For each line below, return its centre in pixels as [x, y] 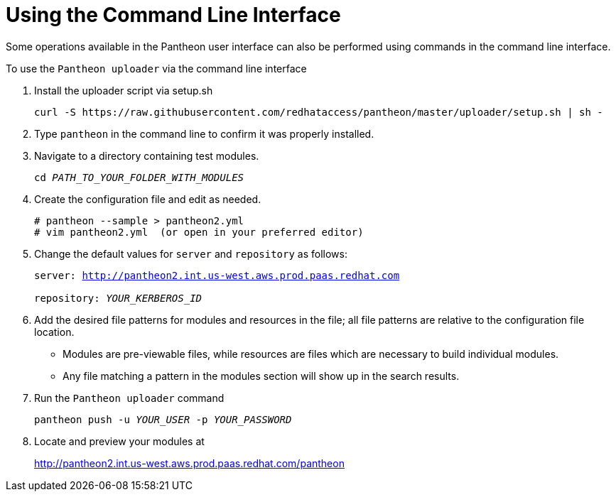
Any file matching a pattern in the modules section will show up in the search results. [261, 376]
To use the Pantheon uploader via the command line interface [156, 68]
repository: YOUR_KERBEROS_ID [118, 298]
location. [54, 332]
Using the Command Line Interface [173, 15]
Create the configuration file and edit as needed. [148, 199]
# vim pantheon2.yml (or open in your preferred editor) [199, 232]
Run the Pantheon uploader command [129, 398]
